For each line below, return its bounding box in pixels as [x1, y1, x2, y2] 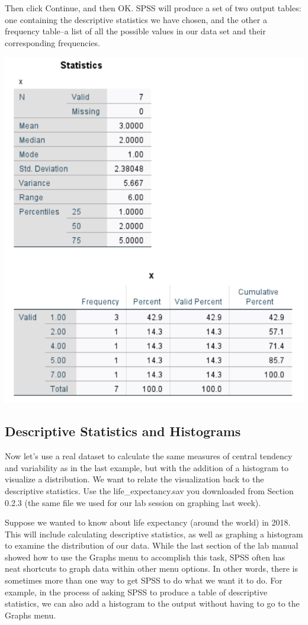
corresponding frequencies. [5, 36, 100, 49]
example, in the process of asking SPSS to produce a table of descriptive [5, 585, 268, 598]
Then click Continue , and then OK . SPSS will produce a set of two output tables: [5, 2, 301, 14]
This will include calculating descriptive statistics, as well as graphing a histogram [5, 527, 303, 540]
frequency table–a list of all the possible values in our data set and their [5, 25, 266, 37]
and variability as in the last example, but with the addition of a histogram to [5, 461, 289, 473]
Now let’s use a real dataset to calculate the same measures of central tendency [5, 450, 293, 462]
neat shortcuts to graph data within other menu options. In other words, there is [5, 562, 298, 575]
